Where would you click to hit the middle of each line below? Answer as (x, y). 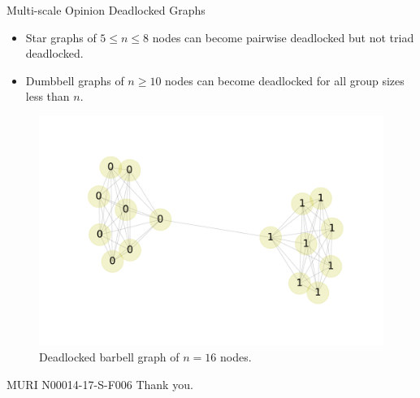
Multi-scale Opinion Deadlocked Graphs (106, 10)
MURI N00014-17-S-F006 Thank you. (100, 384)
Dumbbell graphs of (75, 80)
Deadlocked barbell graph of (109, 356)
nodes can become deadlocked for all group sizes (285, 80)
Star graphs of (61, 37)
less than (48, 96)
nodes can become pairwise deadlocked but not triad (283, 37)
